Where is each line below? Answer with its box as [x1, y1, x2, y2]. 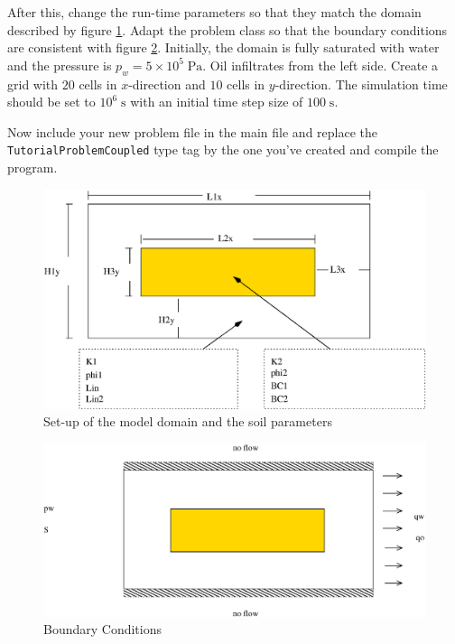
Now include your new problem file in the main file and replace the [7, 122, 378, 141]
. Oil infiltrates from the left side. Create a [202, 55, 439, 74]
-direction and [128, 74, 206, 93]
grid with [7, 74, 59, 93]
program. [7, 158, 58, 177]
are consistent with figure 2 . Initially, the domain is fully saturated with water [7, 38, 440, 57]
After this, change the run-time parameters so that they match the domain [7, 3, 422, 21]
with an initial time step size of [130, 92, 303, 111]
